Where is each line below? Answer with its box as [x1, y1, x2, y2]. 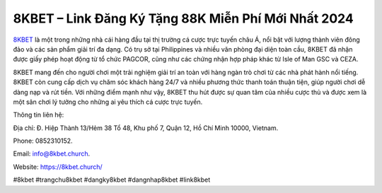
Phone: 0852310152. [13, 136, 74, 145]
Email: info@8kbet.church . [13, 149, 91, 158]
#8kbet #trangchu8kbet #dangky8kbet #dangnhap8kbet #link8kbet [13, 175, 211, 184]
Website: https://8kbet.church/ [13, 163, 103, 171]
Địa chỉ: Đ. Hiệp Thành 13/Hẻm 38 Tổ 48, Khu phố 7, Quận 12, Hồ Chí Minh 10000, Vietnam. [13, 124, 279, 132]
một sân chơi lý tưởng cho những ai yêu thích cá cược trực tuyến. [13, 98, 203, 106]
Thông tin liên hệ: [13, 110, 64, 119]
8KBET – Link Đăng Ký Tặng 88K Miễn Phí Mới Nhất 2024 [13, 11, 354, 26]
